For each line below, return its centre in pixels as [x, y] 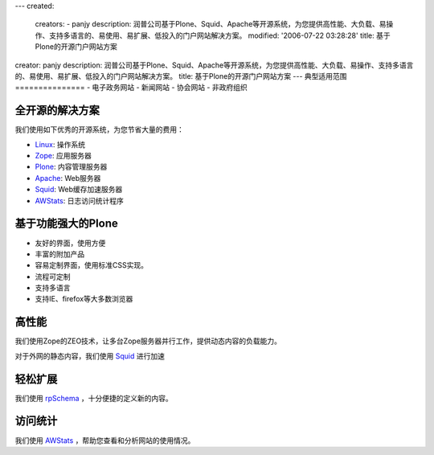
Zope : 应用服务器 [63, 156]
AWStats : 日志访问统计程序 [79, 200]
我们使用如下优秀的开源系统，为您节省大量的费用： [99, 129]
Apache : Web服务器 [68, 178]
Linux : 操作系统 [60, 144]
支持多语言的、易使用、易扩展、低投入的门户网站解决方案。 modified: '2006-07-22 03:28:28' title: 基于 [219, 35]
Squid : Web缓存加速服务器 [79, 190]
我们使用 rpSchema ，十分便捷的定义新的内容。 [94, 398]
